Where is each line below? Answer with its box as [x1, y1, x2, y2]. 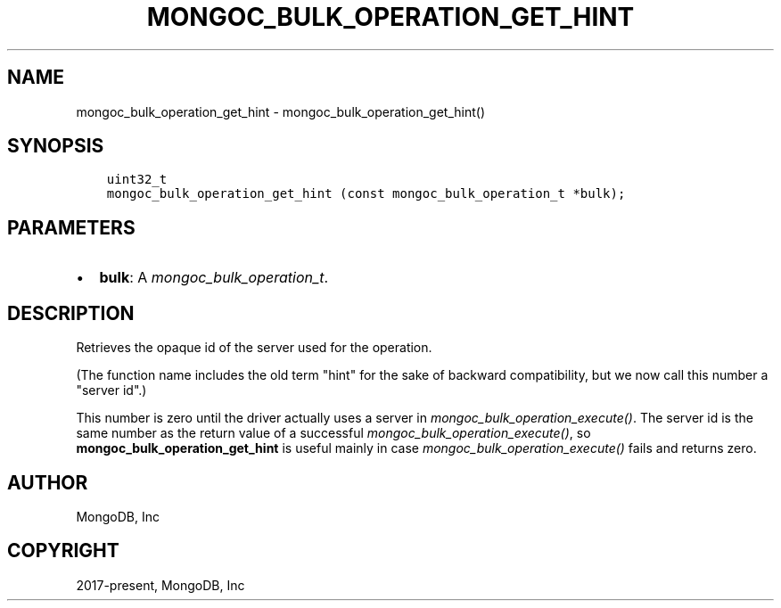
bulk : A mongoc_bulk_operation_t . [99, 268, 329, 287]
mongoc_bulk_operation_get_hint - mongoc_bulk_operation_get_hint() [76, 103, 486, 119]
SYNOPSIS [7, 135, 104, 158]
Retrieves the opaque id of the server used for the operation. [76, 340, 432, 356]
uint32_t [106, 172, 168, 187]
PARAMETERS [7, 216, 136, 239]
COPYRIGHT [7, 539, 119, 563]
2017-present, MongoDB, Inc [76, 577, 245, 593]
